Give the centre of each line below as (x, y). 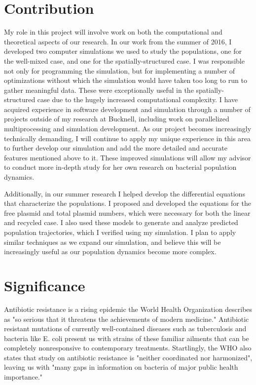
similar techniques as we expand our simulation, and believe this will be (112, 242)
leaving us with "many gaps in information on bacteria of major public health (121, 367)
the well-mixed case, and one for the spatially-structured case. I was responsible (124, 60)
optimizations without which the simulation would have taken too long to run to (126, 80)
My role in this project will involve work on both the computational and (113, 32)
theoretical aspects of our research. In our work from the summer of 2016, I (118, 41)
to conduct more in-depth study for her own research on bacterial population (120, 167)
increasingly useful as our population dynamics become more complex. (110, 251)
